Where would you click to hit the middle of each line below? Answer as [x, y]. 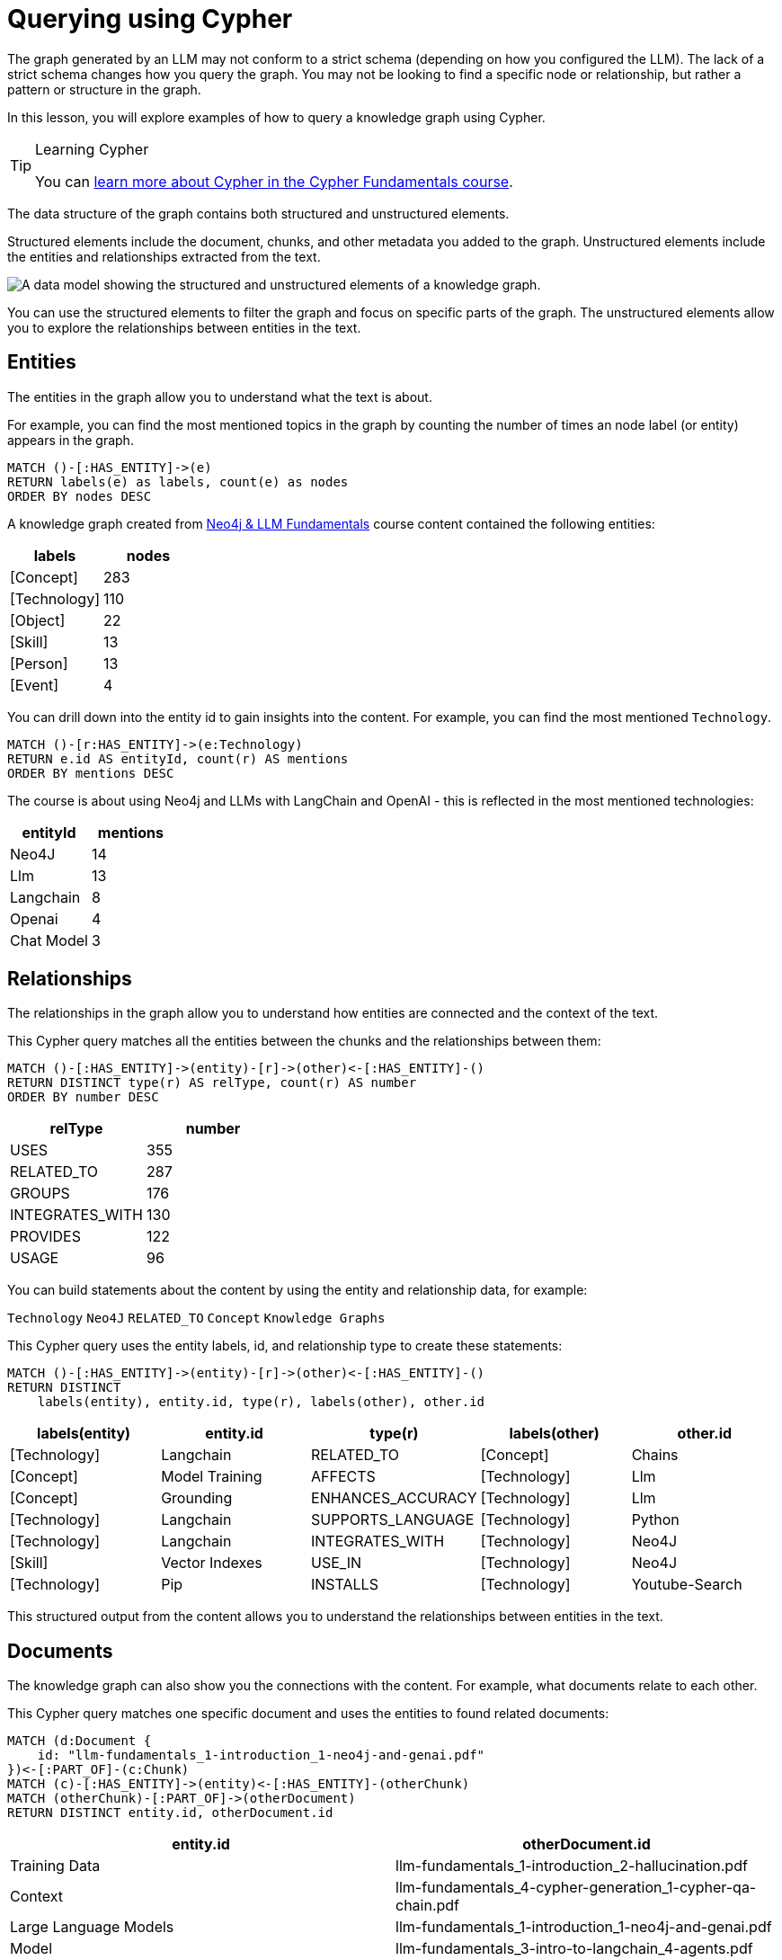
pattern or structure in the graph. [104, 89]
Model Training [212, 1477]
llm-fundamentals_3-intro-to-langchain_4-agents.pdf [574, 1949]
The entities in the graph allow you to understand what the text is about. [220, 396]
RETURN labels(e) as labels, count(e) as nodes [178, 481]
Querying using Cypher [150, 19]
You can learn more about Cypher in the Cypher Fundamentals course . [274, 181]
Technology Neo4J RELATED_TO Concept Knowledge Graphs [196, 1319]
